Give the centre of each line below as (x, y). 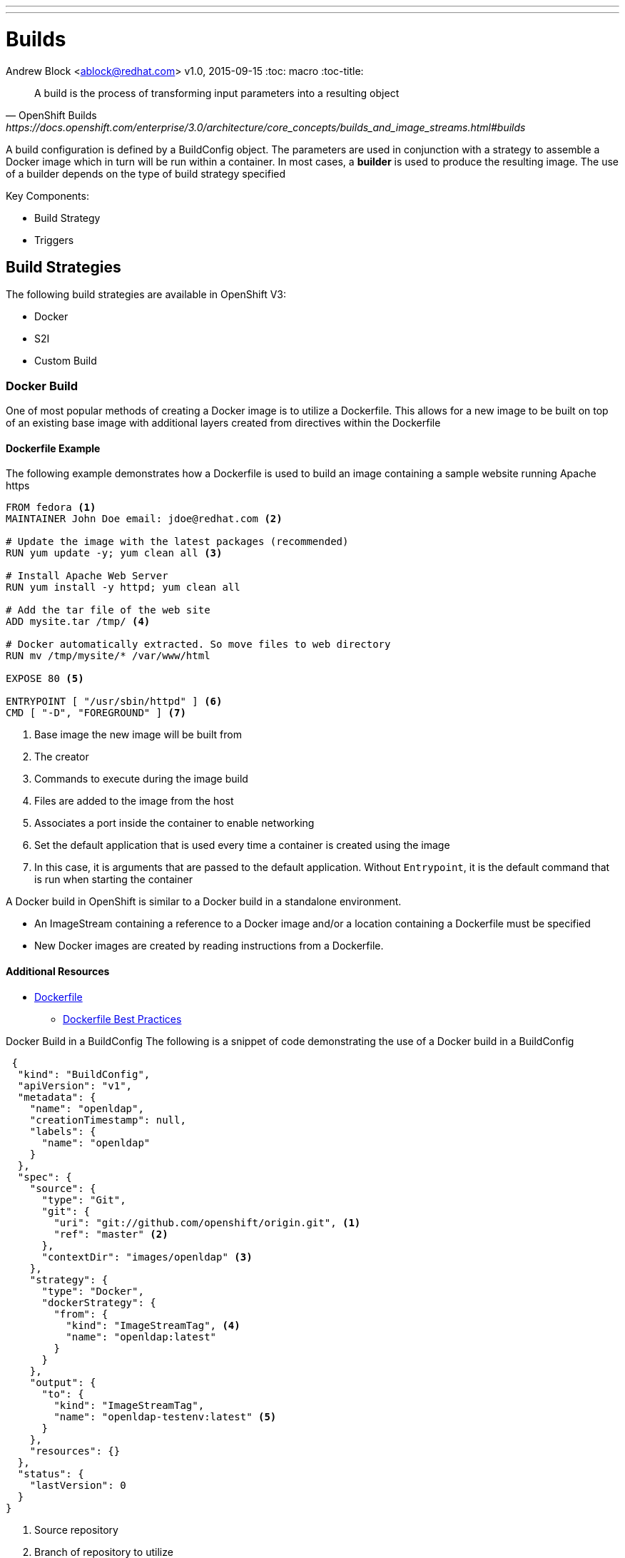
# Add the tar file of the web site (108, 610)
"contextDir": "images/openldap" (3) (147, 1257)
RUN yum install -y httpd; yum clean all (123, 587)
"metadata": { (57, 1097)
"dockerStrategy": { (99, 1302)
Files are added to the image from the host (134, 801)
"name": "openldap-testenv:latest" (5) (165, 1416)
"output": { (63, 1382)
